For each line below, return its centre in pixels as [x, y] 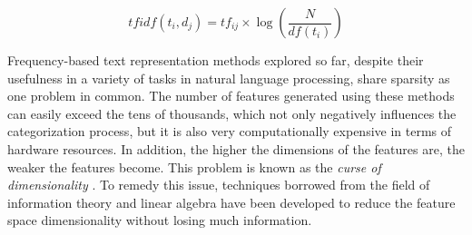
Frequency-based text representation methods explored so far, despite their [216, 60]
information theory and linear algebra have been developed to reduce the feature [231, 202]
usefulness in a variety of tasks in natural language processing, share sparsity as [229, 78]
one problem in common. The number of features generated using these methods [231, 96]
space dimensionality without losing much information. [160, 220]
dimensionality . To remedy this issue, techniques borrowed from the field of [219, 185]
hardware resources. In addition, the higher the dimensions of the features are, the [236, 148]
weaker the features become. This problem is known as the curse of [194, 166]
